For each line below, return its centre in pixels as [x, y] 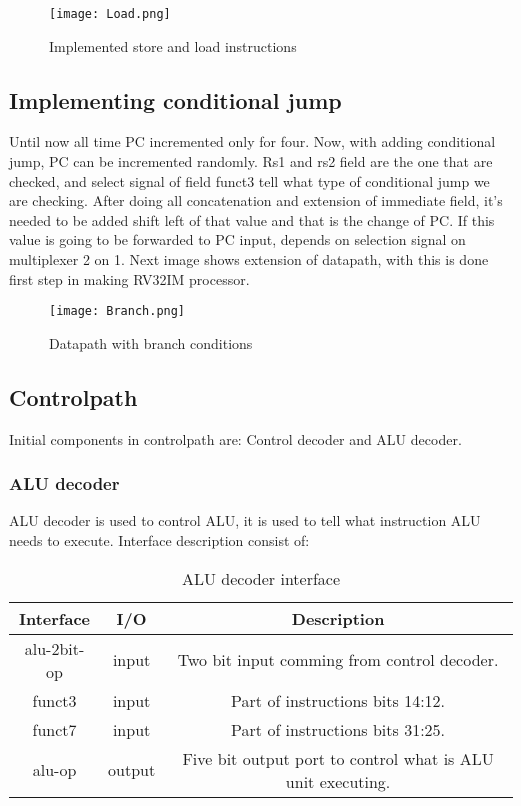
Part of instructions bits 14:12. [338, 700]
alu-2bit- [54, 648]
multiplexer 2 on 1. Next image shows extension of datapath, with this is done [249, 259]
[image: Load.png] [110, 14]
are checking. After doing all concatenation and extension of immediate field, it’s [256, 200]
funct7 [54, 729]
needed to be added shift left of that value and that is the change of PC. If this [252, 219]
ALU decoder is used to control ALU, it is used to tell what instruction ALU [245, 520]
